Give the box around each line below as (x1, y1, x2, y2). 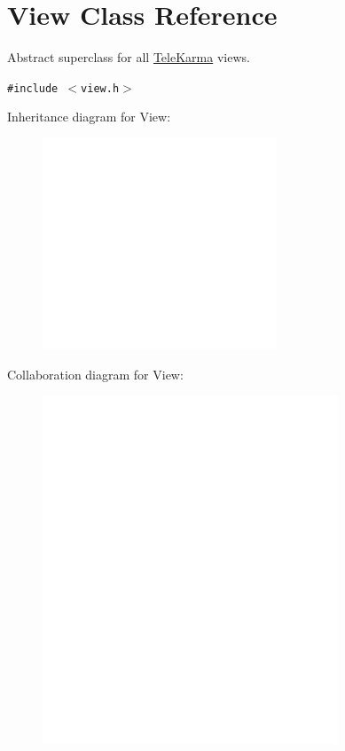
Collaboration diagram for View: (7, 364, 184, 383)
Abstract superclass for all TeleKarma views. (7, 48, 250, 66)
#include (7, 82, 59, 95)
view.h (81, 82, 120, 95)
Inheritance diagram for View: (7, 107, 171, 126)
